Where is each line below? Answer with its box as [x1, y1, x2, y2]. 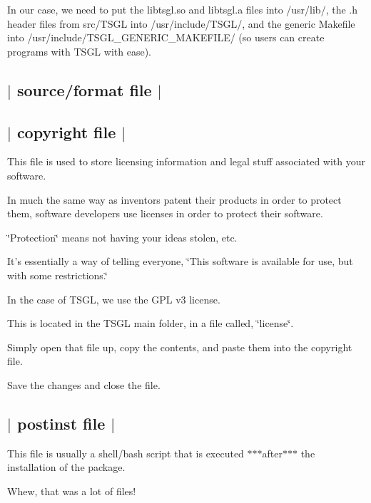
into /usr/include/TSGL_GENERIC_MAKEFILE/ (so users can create [7, 30, 325, 45]
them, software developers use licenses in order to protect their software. [7, 206, 323, 221]
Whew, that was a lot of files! [7, 483, 136, 498]
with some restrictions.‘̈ [7, 267, 108, 282]
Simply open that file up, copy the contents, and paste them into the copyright [7, 339, 352, 354]
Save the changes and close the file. [7, 377, 161, 392]
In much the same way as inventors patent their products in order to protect [7, 192, 342, 207]
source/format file [16, 78, 152, 100]
